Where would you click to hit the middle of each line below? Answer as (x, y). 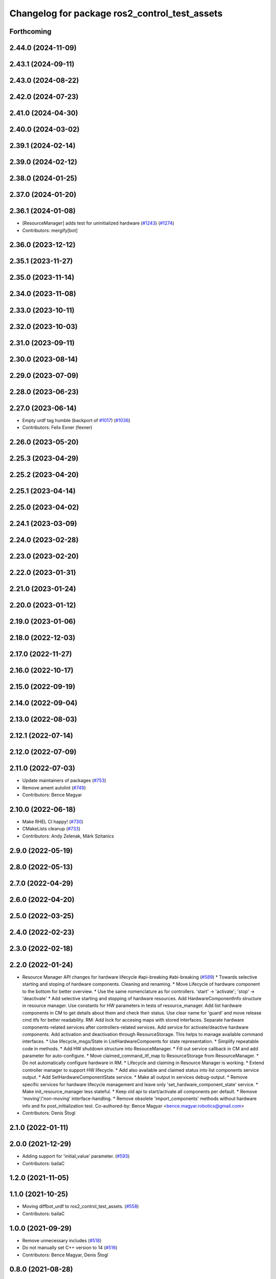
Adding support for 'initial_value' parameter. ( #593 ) (76, 1156)
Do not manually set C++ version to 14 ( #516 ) (70, 1248)
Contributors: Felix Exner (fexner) (57, 428)
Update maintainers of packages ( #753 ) (64, 781)
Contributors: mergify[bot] (50, 230)
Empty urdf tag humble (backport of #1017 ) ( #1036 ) (76, 420)
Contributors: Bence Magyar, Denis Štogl (65, 1255)
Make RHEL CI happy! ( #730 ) (53, 822)
